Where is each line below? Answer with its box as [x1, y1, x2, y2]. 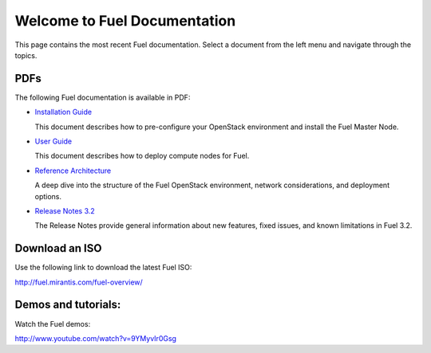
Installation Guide [34, 108, 92, 117]
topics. [14, 50, 38, 60]
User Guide [34, 136, 73, 147]
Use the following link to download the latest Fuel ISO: [14, 263, 192, 273]
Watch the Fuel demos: [14, 319, 91, 328]
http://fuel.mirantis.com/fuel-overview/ [14, 277, 143, 287]
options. [34, 191, 62, 201]
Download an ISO [14, 241, 102, 255]
